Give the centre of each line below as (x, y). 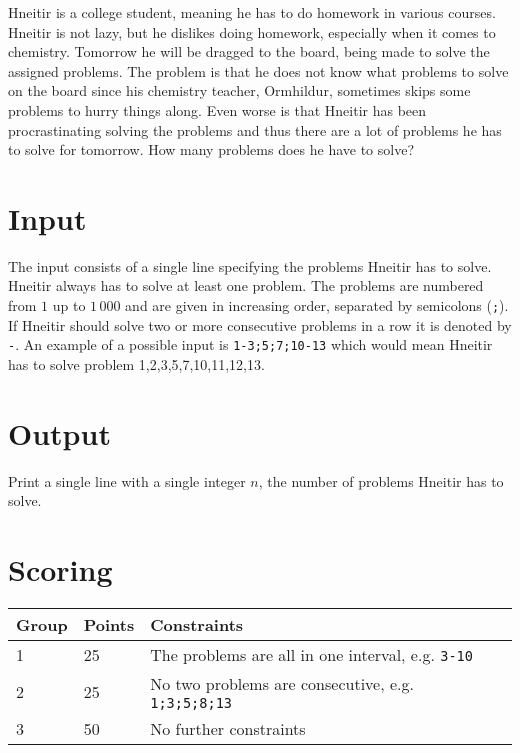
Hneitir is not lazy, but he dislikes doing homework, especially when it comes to (252, 31)
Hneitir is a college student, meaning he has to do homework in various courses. (252, 12)
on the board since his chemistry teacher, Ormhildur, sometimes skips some (239, 90)
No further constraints (228, 728)
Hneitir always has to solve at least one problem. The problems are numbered (246, 285)
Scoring (60, 569)
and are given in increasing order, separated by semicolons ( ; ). (317, 305)
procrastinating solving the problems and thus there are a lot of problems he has (255, 129)
